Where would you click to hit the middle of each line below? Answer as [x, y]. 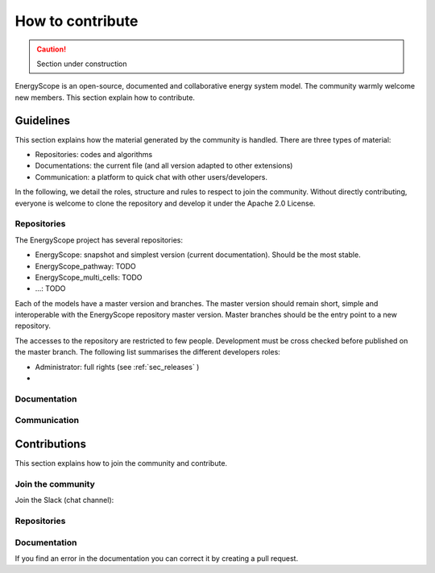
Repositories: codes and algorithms [94, 155]
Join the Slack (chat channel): [64, 500]
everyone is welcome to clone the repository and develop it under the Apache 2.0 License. [165, 203]
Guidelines [42, 120]
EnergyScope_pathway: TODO [85, 266]
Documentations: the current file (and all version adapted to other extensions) [164, 166]
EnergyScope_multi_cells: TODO [89, 277]
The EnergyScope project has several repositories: [99, 240]
